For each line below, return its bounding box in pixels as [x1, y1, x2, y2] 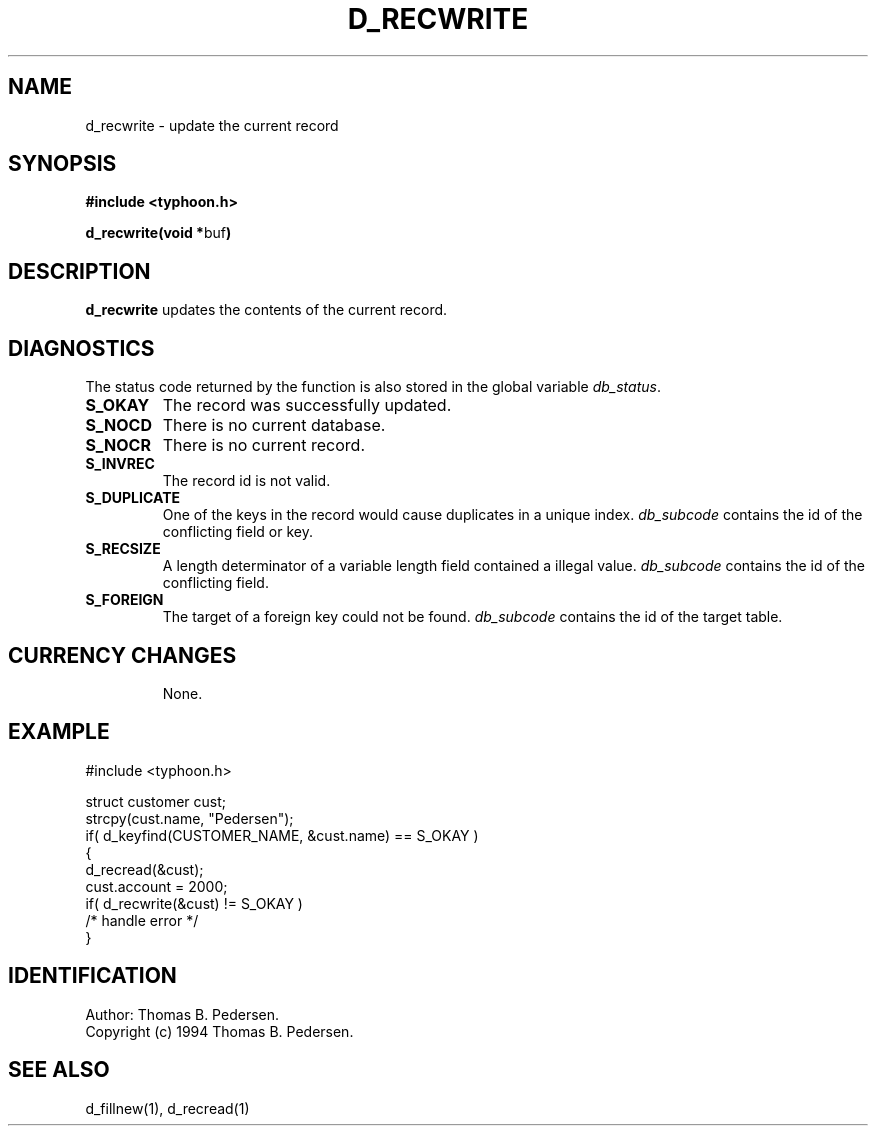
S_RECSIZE [85, 540, 161, 558]
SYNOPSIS [8, 151, 117, 177]
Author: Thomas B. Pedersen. [85, 1005, 280, 1023]
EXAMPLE [8, 719, 110, 745]
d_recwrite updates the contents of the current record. [85, 301, 448, 319]
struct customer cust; [85, 792, 227, 810]
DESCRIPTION [8, 258, 151, 284]
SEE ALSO [8, 1057, 110, 1083]
